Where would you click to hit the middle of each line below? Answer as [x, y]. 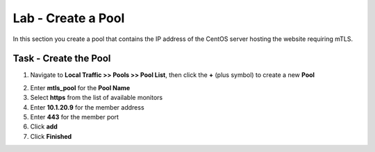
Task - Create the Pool [62, 59]
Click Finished [51, 136]
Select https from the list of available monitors [97, 98]
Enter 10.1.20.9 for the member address [87, 107]
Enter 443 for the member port [75, 117]
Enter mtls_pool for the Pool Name [80, 87]
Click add [44, 127]
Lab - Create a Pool [69, 18]
